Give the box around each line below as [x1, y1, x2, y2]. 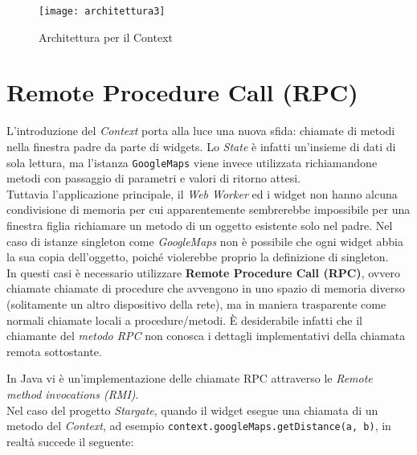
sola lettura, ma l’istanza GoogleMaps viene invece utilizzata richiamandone [6, 154, 378, 170]
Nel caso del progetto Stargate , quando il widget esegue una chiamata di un [6, 401, 378, 418]
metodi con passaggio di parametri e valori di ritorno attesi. [6, 170, 300, 187]
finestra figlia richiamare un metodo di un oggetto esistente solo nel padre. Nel [6, 217, 393, 233]
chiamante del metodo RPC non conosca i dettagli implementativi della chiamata [6, 327, 406, 344]
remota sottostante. [6, 342, 102, 359]
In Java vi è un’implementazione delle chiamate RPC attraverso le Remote [6, 370, 373, 387]
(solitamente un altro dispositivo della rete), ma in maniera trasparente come [6, 295, 386, 312]
